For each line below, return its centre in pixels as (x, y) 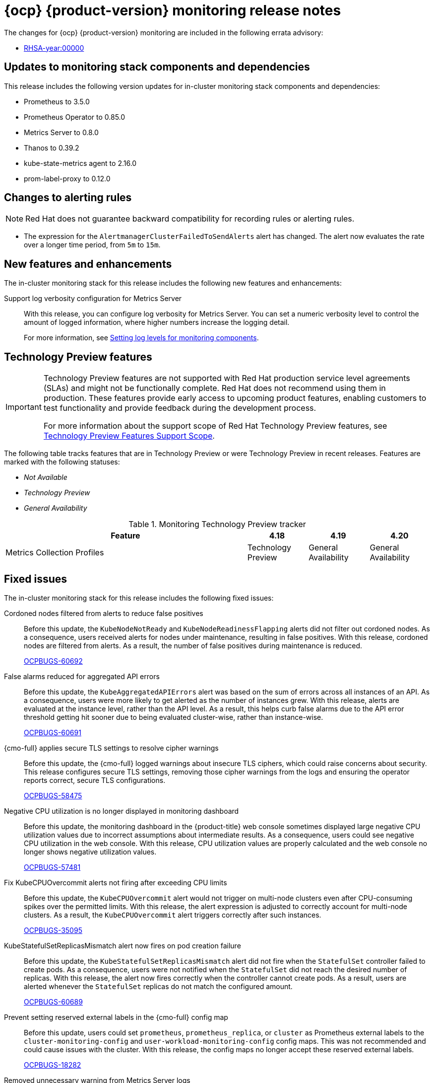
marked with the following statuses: (62, 462)
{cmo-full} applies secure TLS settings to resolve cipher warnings (111, 748)
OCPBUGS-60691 (53, 732)
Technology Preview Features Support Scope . (129, 436)
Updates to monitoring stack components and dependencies (157, 67)
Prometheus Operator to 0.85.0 (75, 117)
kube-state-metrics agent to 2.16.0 (80, 163)
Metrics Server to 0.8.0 (61, 132)
